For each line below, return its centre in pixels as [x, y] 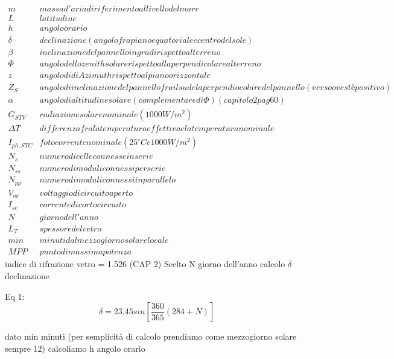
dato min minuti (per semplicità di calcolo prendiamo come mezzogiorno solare [151, 336]
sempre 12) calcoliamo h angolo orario [75, 348]
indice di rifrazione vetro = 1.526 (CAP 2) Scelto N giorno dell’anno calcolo [145, 264]
